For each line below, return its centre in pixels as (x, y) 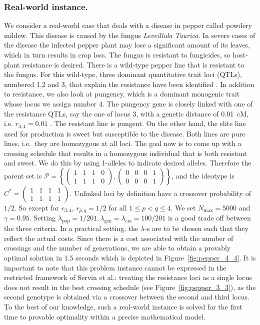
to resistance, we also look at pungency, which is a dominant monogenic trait (122, 94)
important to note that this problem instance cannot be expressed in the (115, 267)
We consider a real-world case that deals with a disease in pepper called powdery (128, 25)
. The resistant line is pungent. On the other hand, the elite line (148, 123)
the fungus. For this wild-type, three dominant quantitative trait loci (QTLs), (123, 74)
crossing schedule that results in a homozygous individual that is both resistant (125, 153)
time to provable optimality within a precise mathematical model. (105, 316)
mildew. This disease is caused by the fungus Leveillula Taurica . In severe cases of (130, 35)
